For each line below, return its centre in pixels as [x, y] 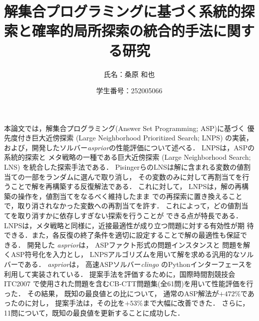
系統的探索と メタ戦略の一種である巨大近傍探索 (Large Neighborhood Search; [128, 157]
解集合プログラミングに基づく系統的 [123, 11]
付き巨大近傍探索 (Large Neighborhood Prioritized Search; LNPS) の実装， [135, 138]
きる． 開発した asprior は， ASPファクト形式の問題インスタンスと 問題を [124, 244]
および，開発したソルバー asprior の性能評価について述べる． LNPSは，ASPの [129, 147]
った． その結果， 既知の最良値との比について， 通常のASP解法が [112, 293]
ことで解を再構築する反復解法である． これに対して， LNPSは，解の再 [126, 186]
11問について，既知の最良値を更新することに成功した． [94, 312]
